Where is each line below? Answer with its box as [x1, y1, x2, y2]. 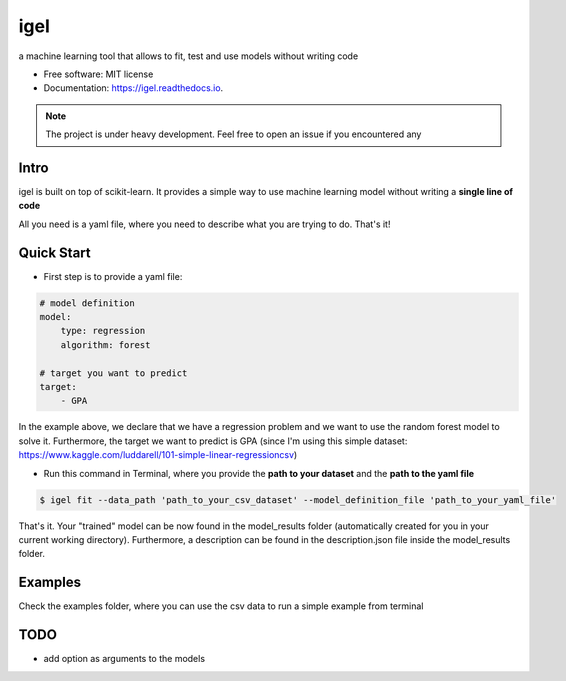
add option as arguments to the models [43, 653, 205, 665]
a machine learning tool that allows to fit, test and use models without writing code [18, 50, 359, 62]
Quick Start [18, 244, 91, 261]
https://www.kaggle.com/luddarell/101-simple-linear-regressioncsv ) [18, 449, 298, 461]
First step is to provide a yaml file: [43, 270, 183, 282]
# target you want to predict [39, 367, 188, 379]
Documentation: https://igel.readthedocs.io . [43, 82, 224, 94]
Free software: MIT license [43, 68, 154, 80]
